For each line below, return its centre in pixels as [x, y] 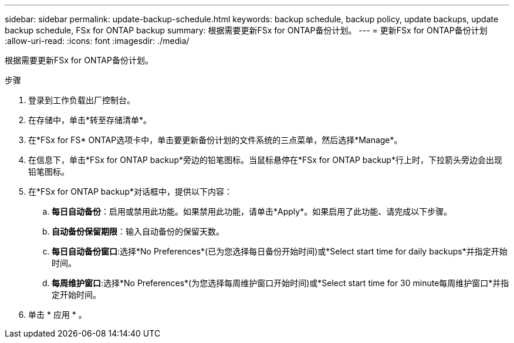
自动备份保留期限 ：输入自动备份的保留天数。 [138, 231]
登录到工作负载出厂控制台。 [82, 100]
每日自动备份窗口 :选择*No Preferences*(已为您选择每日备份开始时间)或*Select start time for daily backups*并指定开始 [280, 251]
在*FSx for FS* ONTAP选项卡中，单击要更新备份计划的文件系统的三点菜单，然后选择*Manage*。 [215, 140]
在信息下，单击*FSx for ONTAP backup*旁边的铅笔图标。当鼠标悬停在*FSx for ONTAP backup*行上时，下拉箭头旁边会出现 [265, 160]
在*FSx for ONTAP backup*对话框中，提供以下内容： [130, 191]
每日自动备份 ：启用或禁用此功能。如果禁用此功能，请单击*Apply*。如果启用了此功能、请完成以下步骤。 [252, 211]
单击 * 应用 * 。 [58, 315]
